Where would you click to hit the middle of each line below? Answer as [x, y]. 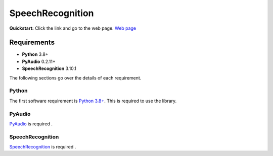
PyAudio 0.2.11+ [39, 61]
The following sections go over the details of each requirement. [75, 77]
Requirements [32, 43]
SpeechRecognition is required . [43, 147]
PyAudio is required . [31, 124]
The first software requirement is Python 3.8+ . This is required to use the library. [93, 101]
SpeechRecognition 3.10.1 [49, 68]
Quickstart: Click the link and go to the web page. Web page [73, 28]
